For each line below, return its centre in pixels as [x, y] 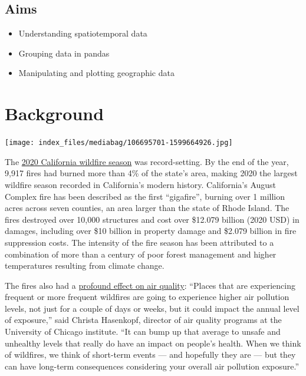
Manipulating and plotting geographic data [96, 73]
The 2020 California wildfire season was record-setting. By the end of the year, [147, 161]
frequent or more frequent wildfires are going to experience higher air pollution [147, 297]
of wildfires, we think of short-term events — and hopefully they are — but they [150, 354]
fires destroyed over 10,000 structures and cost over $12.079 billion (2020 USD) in [152, 219]
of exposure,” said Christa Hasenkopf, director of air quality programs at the [143, 320]
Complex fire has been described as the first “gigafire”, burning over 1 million [145, 196]
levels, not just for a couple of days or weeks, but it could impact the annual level [152, 308]
